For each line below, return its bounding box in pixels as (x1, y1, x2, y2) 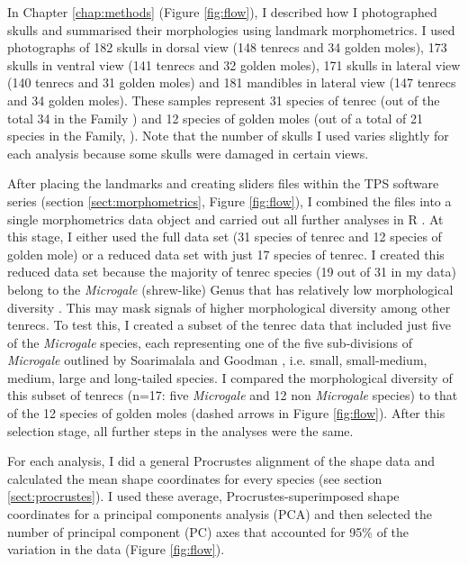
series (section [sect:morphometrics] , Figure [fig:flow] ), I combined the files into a (7, 191, 452, 210)
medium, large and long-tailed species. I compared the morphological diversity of (7, 368, 453, 387)
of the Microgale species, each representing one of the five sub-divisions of (7, 333, 412, 351)
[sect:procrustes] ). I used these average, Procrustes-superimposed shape (7, 487, 400, 506)
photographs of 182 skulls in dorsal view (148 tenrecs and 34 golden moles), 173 (7, 38, 447, 57)
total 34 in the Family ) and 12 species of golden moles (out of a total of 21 (7, 108, 424, 127)
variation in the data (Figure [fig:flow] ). (7, 540, 225, 559)
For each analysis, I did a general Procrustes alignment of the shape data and (7, 451, 435, 470)
